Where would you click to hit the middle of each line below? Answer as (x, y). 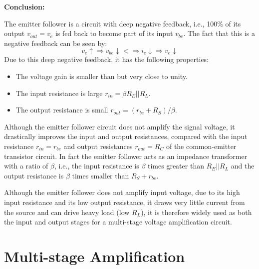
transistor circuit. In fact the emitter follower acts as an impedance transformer (126, 156)
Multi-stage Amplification (95, 256)
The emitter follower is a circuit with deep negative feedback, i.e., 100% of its (123, 23)
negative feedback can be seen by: (56, 43)
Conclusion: (24, 6)
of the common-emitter (201, 146)
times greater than (176, 166)
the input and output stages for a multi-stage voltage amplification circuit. (118, 222)
